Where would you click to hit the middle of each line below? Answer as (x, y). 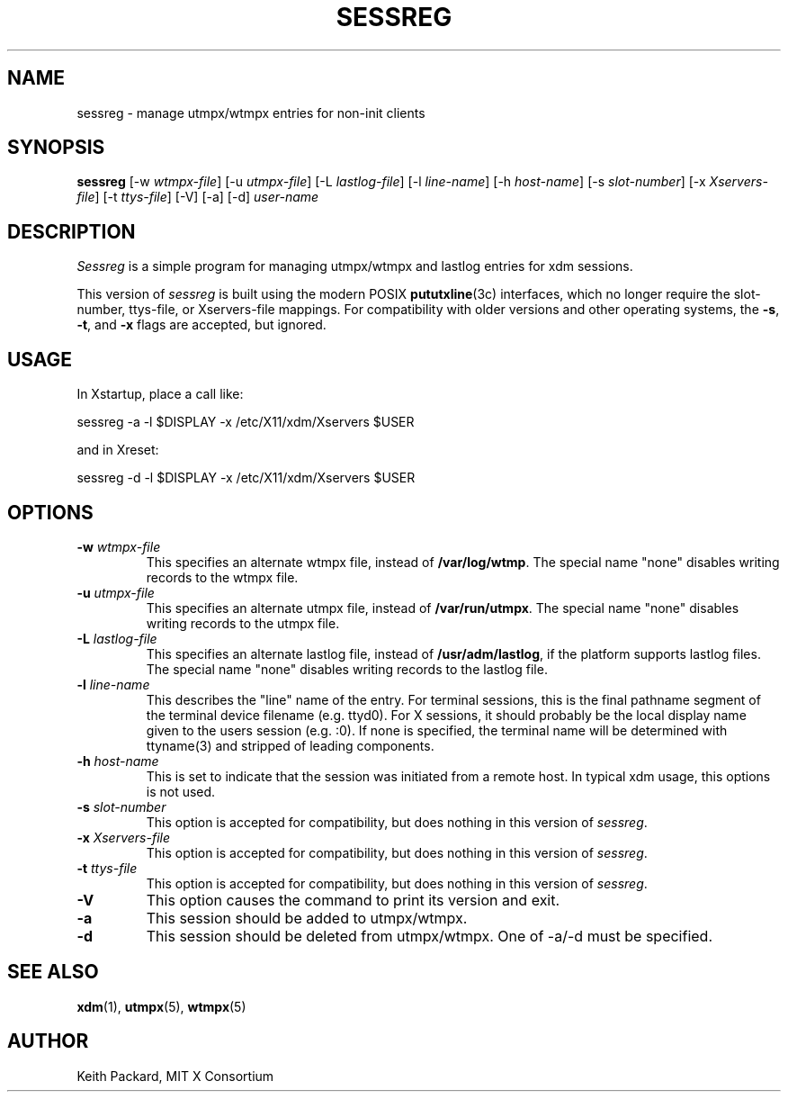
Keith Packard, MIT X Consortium (175, 1076)
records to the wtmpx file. (222, 577)
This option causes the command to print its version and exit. (353, 900)
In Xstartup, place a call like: (160, 394)
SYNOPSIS (56, 148)
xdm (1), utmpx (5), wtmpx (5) (161, 1006)
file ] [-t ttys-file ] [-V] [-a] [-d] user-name (198, 197)
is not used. (181, 791)
